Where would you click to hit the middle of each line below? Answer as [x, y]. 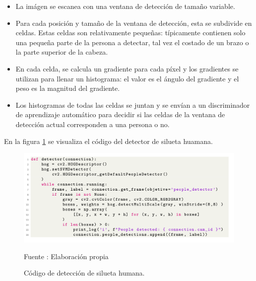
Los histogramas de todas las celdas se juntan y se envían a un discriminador [133, 105]
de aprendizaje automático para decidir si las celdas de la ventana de [120, 114]
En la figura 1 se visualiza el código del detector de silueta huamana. [108, 141]
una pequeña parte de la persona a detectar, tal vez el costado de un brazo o [132, 42]
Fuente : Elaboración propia [66, 256]
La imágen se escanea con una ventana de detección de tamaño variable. [125, 6]
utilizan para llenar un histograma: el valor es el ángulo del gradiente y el [127, 78]
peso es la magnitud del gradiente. [68, 88]
